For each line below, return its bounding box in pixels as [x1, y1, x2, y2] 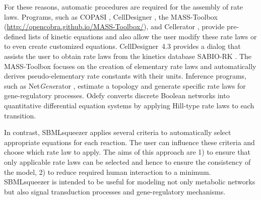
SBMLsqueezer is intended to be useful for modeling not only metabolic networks [4, 176, 255, 187]
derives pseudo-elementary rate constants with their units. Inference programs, [4, 71, 246, 81]
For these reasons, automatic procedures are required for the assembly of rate [4, 2, 243, 12]
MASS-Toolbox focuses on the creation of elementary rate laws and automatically [4, 60, 256, 71]
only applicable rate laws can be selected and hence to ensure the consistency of [4, 156, 251, 167]
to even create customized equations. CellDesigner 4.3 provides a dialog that [4, 41, 241, 51]
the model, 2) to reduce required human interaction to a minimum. [4, 166, 211, 177]
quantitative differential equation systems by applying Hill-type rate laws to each [4, 100, 254, 110]
